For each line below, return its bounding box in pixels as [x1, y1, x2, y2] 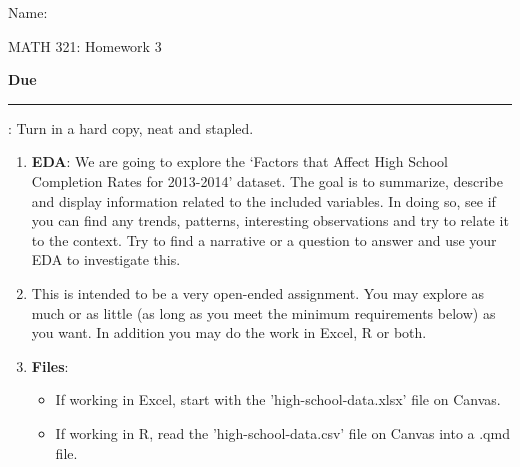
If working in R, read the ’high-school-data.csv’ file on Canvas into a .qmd [55, 422, 510, 443]
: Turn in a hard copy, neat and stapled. [8, 117, 254, 138]
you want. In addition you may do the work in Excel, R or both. [31, 322, 427, 343]
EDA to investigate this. [31, 249, 181, 270]
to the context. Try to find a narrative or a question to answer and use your [31, 229, 497, 250]
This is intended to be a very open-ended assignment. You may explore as [31, 282, 485, 303]
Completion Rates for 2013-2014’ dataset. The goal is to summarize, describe [31, 170, 503, 191]
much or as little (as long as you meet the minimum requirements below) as [31, 302, 496, 323]
